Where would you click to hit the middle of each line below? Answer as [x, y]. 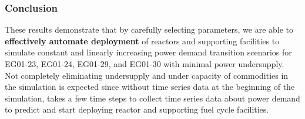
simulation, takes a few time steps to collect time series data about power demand [152, 98]
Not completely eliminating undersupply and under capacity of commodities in [147, 75]
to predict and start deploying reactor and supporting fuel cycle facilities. [137, 109]
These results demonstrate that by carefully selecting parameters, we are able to [149, 29]
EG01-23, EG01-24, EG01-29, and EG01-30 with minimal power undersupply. [145, 64]
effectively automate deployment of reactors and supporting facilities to [142, 41]
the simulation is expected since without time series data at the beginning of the [150, 87]
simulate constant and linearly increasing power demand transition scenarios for [148, 52]
